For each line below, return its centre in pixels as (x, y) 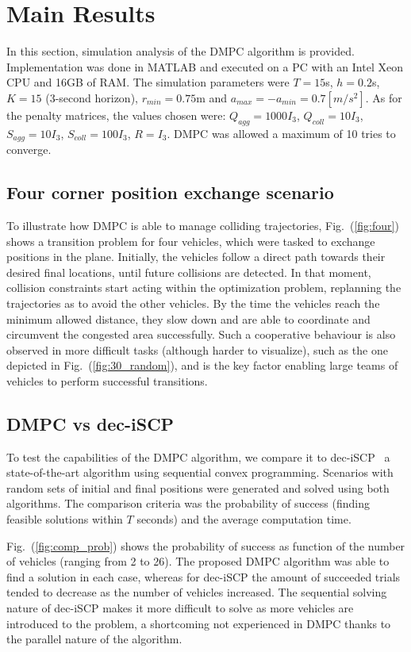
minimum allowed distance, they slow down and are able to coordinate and (188, 318)
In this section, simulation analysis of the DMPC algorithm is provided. (181, 51)
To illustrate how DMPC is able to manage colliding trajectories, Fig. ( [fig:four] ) (203, 225)
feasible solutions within (65, 519)
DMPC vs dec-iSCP (90, 423)
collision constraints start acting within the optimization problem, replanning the (204, 288)
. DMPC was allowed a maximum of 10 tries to (281, 133)
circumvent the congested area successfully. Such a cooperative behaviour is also (201, 334)
